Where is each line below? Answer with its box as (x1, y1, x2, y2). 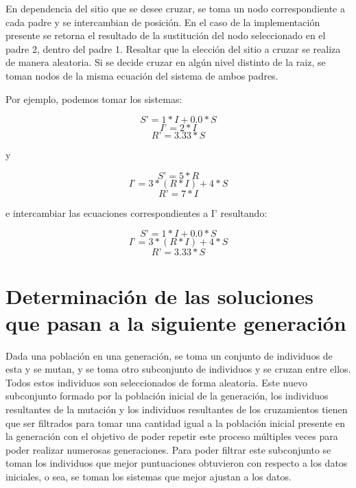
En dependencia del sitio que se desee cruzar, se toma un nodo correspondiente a (5, 1, 345, 15)
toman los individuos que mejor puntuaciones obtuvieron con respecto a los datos (5, 456, 348, 470)
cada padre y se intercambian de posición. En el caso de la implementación (5, 14, 320, 29)
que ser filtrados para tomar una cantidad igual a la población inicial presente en (5, 415, 346, 430)
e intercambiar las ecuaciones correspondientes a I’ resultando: (5, 205, 268, 220)
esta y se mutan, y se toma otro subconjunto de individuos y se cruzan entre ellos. (5, 362, 351, 376)
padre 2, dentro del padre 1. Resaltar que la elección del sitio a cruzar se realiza (5, 41, 341, 56)
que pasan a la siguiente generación (5, 308, 346, 336)
